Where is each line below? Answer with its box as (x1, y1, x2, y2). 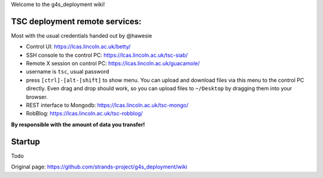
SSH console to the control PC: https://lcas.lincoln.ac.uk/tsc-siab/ (26, 51, 188, 59)
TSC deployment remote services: (11, 16, 142, 26)
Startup (11, 136, 40, 146)
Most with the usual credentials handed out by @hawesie (11, 32, 153, 39)
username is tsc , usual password (26, 68, 109, 75)
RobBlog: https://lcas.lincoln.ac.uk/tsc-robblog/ (26, 110, 143, 117)
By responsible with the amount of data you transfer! (11, 121, 145, 128)
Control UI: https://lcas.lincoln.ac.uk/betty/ (26, 43, 131, 50)
